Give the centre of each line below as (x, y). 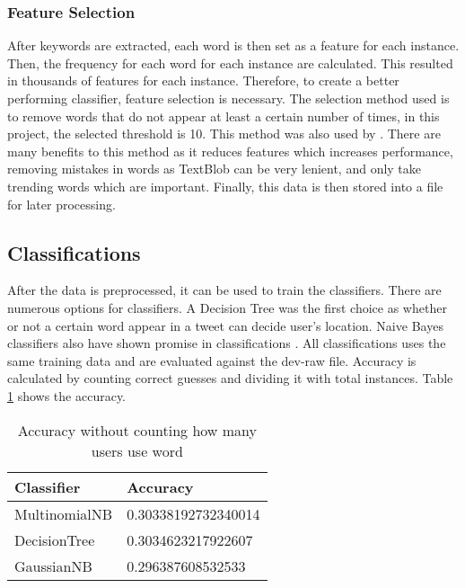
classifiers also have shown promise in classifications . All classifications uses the (227, 343)
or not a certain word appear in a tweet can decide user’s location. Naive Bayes (225, 325)
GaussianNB (53, 566)
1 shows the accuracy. (67, 395)
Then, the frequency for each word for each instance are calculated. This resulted (230, 62)
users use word (137, 450)
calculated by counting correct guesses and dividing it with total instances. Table (230, 378)
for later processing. (61, 204)
